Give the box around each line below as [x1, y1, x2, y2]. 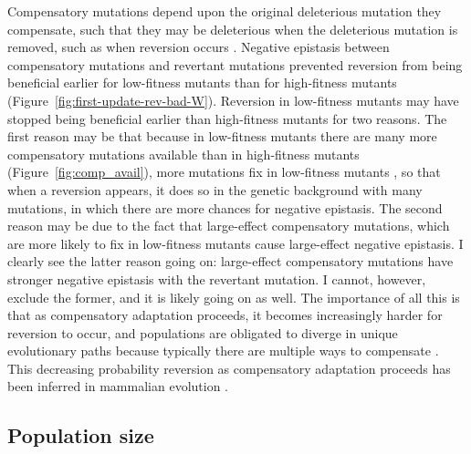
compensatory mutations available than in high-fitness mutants [7, 144, 360, 163]
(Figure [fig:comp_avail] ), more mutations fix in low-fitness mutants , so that [7, 162, 441, 181]
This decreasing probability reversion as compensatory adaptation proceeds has [7, 358, 451, 377]
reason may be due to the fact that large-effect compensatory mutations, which [7, 216, 450, 235]
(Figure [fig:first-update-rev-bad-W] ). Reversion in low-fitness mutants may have [7, 90, 459, 109]
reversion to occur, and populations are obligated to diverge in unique [7, 323, 398, 342]
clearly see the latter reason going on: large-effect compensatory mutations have [7, 252, 454, 271]
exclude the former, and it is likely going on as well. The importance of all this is [7, 287, 460, 306]
